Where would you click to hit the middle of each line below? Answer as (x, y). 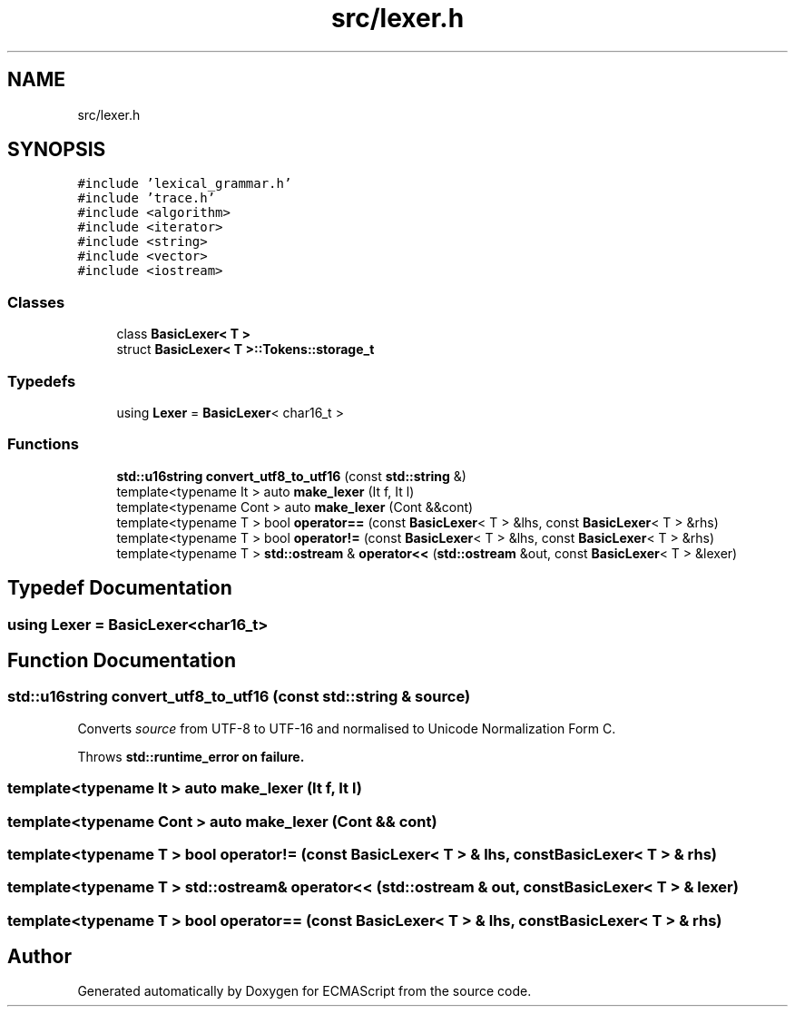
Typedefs (42, 381)
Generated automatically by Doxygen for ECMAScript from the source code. (304, 991)
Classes (36, 302)
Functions (43, 444)
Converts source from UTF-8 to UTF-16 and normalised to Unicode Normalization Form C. (347, 728)
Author (39, 957)
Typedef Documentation (120, 588)
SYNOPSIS (57, 150)
